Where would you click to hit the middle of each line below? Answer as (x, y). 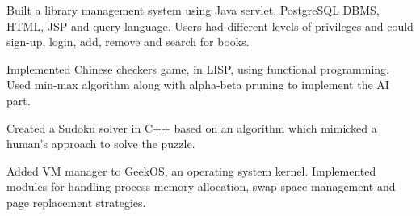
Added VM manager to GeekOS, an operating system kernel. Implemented (191, 170)
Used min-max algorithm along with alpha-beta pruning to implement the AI (198, 85)
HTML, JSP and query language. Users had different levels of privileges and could (210, 25)
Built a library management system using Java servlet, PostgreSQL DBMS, (193, 10)
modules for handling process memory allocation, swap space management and (201, 186)
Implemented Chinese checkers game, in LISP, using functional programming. (198, 68)
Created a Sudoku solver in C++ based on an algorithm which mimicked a (192, 127)
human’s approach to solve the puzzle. (101, 144)
